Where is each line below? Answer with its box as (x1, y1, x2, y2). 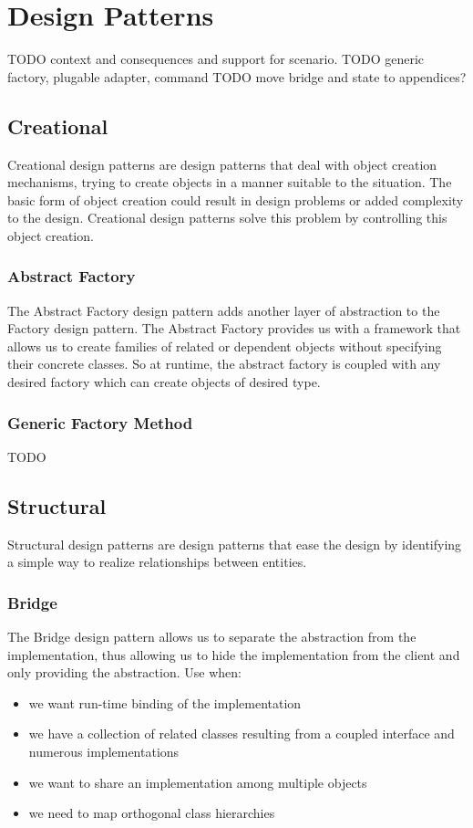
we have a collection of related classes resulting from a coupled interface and (28, 724, 455, 743)
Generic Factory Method (7, 411, 193, 434)
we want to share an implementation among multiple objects (28, 772, 367, 791)
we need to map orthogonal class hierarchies (28, 803, 275, 823)
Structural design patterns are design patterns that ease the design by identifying (7, 534, 462, 553)
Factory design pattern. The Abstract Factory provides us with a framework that (7, 319, 461, 338)
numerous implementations (28, 742, 180, 761)
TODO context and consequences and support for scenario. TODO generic (7, 49, 425, 68)
